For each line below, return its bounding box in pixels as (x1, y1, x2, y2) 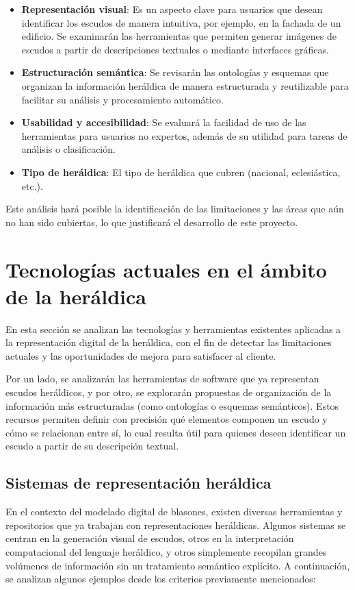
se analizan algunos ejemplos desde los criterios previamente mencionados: (5, 571, 316, 586)
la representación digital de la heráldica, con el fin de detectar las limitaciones (5, 335, 332, 349)
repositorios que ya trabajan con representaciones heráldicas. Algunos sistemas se (5, 517, 346, 532)
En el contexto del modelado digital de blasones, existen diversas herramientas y (5, 504, 343, 519)
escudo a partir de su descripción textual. (5, 439, 179, 453)
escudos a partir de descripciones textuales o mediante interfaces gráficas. (21, 42, 329, 56)
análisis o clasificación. (21, 142, 116, 156)
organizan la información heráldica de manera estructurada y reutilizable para (21, 78, 349, 93)
